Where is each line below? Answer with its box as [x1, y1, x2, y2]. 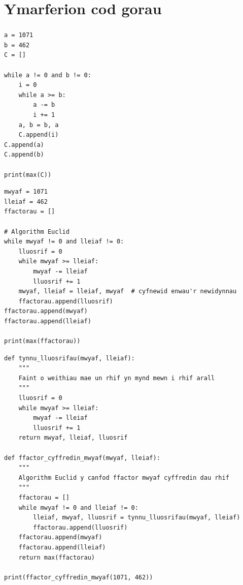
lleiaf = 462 [4, 198, 48, 205]
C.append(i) [18, 131, 59, 139]
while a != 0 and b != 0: [4, 71, 91, 79]
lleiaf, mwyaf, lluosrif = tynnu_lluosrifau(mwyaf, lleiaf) [33, 514, 240, 521]
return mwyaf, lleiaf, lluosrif [18, 434, 128, 442]
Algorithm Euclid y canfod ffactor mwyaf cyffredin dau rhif [18, 474, 229, 481]
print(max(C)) [4, 171, 52, 178]
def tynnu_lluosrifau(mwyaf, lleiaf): [4, 354, 135, 362]
